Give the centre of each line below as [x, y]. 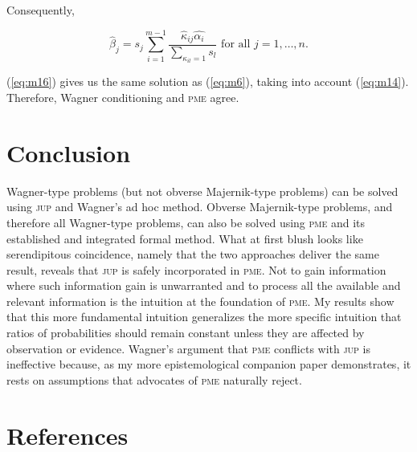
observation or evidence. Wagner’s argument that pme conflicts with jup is [188, 348]
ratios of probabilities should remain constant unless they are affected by [186, 333]
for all [236, 45]
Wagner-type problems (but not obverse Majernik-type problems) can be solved [202, 191]
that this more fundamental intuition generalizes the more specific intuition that [204, 317]
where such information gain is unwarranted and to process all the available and [204, 285]
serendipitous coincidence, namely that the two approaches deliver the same [193, 254]
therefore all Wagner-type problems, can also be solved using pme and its [186, 222]
